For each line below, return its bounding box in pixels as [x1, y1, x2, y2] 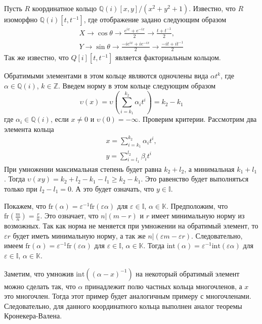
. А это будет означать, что [71, 183, 154, 194]
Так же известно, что [4, 52, 69, 63]
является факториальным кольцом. [115, 52, 221, 63]
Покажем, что [4, 200, 47, 211]
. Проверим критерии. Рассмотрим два [138, 114, 257, 124]
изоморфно [4, 14, 38, 24]
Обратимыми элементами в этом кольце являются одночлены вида [4, 70, 208, 81]
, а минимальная [184, 163, 235, 174]
